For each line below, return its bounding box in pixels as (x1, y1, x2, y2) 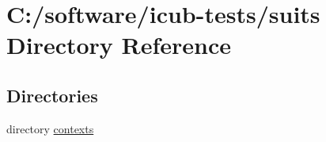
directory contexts (6, 120, 94, 136)
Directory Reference (6, 29, 232, 61)
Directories (6, 83, 98, 107)
